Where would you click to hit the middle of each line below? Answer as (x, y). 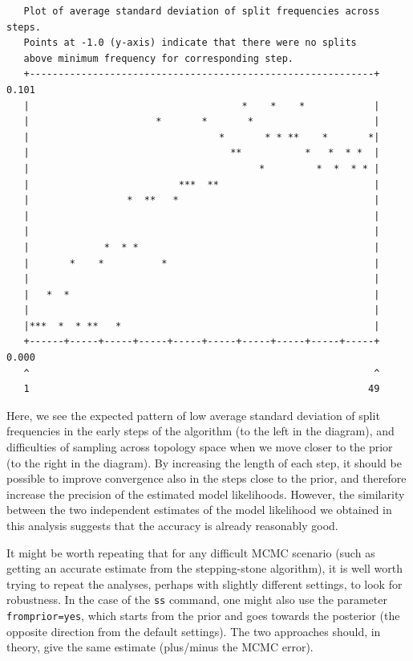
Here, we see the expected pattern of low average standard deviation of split (193, 415)
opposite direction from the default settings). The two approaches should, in (194, 631)
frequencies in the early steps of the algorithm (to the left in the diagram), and (200, 431)
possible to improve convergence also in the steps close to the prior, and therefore (206, 478)
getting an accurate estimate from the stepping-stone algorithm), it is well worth (204, 568)
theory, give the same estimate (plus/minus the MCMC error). (160, 647)
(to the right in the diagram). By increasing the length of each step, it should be (204, 462)
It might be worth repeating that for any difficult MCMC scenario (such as (191, 552)
